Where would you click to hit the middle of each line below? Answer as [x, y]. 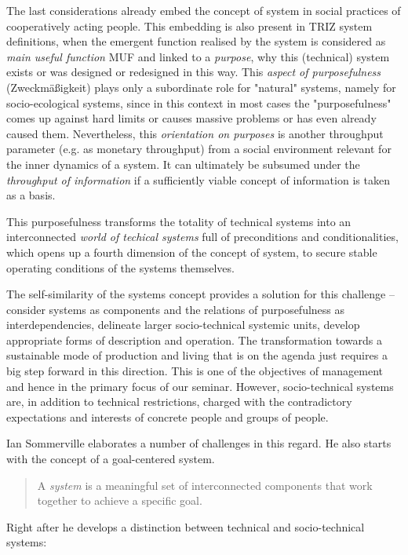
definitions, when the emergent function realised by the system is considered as [196, 41]
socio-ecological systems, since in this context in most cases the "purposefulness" [199, 102]
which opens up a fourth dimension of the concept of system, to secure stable [192, 252]
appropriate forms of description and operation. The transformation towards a [195, 340]
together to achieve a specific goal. [120, 500]
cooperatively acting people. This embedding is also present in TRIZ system [189, 26]
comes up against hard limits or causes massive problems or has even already [191, 118]
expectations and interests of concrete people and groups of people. [168, 416]
